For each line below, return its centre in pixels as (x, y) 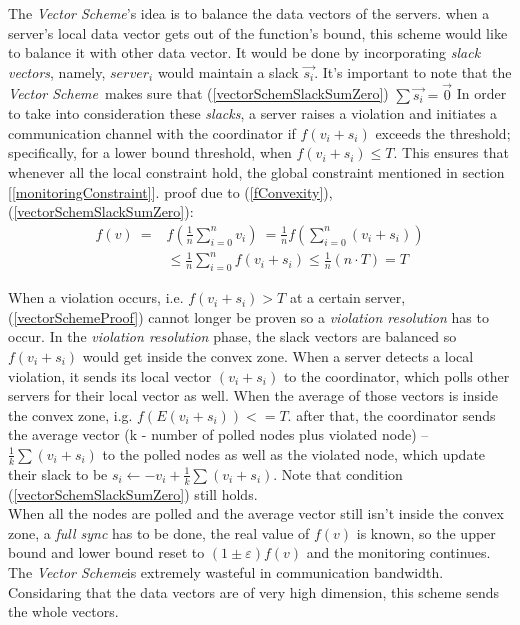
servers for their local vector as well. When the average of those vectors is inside (253, 395)
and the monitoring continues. (398, 552)
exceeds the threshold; (443, 132)
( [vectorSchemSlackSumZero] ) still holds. (133, 493)
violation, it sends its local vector (110, 375)
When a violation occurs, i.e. (96, 297)
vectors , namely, (57, 71)
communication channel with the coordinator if (152, 132)
